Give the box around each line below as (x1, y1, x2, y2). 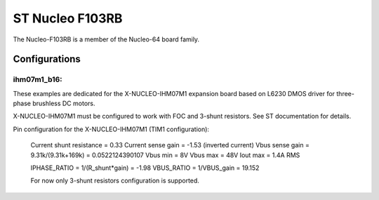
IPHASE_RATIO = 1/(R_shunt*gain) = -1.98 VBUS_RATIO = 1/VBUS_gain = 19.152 (30, 164, 260, 172)
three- (336, 89, 354, 98)
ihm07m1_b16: (13, 74, 62, 84)
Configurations (13, 53, 81, 65)
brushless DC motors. (32, 99, 95, 108)
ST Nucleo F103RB (13, 11, 123, 26)
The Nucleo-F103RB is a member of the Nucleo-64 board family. (13, 35, 200, 44)
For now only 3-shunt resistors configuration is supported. (30, 176, 200, 185)
